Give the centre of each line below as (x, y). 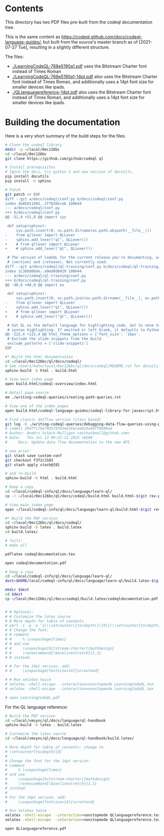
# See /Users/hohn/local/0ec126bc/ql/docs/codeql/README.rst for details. (83, 366)
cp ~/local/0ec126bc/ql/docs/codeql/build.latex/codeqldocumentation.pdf (82, 599)
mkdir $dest (17, 590)
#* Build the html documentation (39, 357)
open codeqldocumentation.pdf (36, 563)
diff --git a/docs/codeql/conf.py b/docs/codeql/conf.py (64, 199)
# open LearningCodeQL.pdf (32, 697)
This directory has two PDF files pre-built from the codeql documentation (79, 22)
